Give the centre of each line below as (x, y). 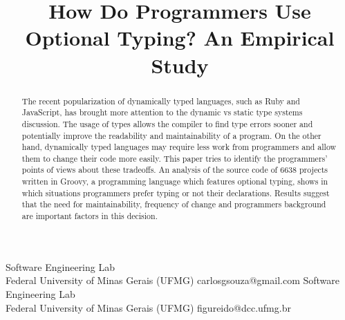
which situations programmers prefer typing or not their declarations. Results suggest (176, 192)
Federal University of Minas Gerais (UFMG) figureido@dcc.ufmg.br (148, 307)
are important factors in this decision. (90, 216)
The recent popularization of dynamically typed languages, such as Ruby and (161, 101)
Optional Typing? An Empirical (180, 38)
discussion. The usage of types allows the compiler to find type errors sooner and (167, 123)
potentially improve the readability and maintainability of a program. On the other (171, 135)
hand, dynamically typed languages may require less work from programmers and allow (179, 147)
